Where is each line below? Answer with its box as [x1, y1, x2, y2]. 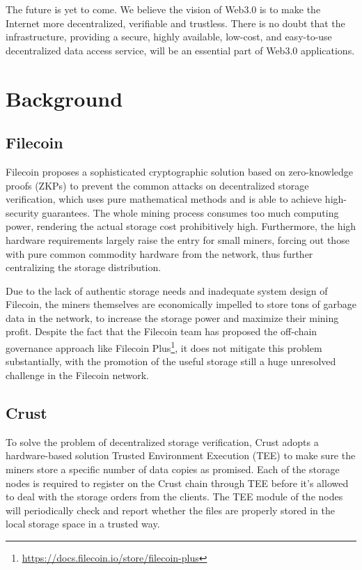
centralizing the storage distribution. [6, 260, 162, 275]
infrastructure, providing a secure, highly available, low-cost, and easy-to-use [6, 29, 332, 44]
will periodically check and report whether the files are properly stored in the [6, 502, 335, 517]
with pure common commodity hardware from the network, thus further [6, 246, 313, 261]
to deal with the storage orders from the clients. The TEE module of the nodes [6, 489, 343, 504]
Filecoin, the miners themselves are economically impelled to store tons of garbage [6, 297, 356, 311]
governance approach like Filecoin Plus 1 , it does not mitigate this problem [6, 339, 322, 355]
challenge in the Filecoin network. [6, 367, 149, 382]
